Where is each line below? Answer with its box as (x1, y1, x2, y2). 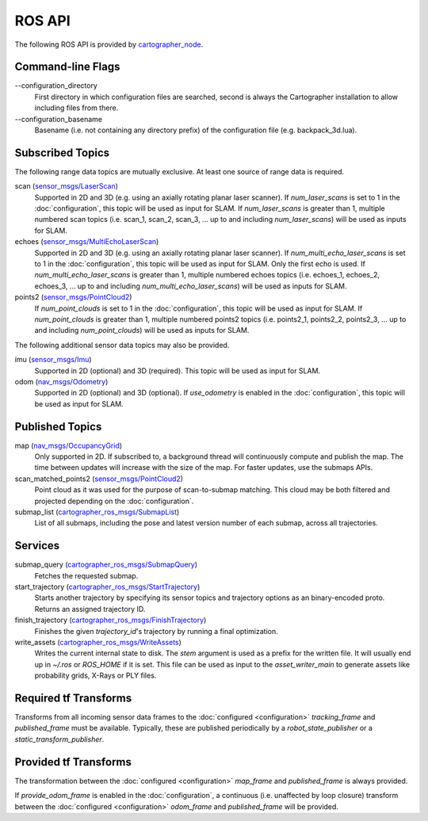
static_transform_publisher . (14, 734, 105, 744)
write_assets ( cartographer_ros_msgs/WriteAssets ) (14, 638, 182, 647)
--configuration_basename (14, 114, 103, 124)
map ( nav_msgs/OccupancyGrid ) (14, 441, 123, 450)
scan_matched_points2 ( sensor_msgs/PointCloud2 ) (14, 474, 184, 483)
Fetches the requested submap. (34, 571, 139, 580)
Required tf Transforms (14, 692, 132, 705)
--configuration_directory (14, 81, 98, 90)
